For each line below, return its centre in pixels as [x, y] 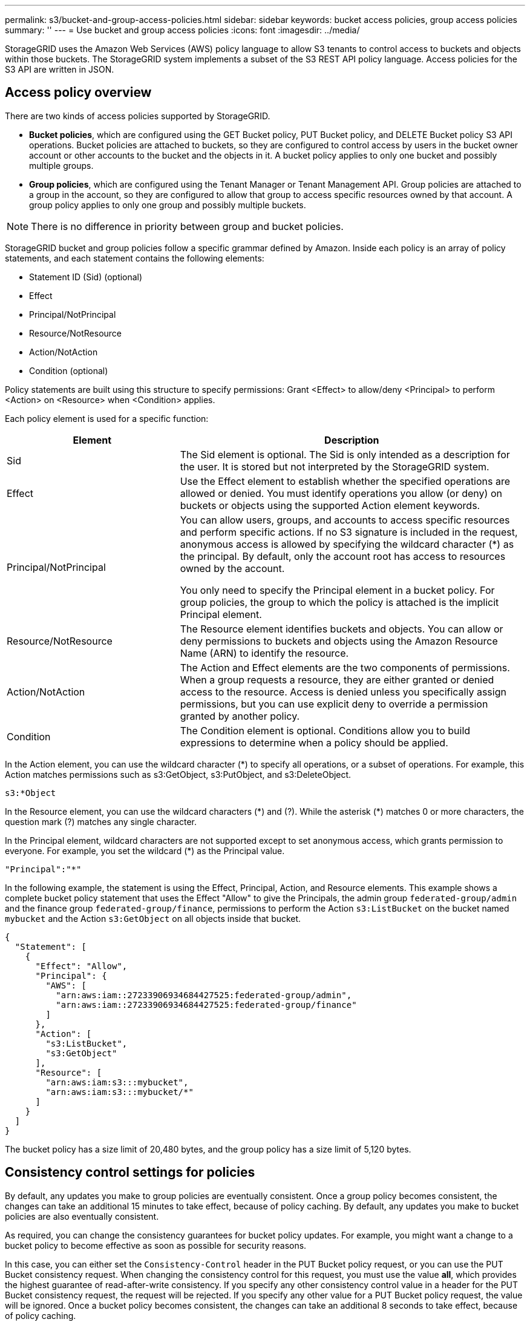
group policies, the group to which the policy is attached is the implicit [339, 602]
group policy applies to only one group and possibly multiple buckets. [168, 205]
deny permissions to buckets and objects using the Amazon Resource [339, 641]
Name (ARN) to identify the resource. [264, 653]
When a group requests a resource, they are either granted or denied [337, 679]
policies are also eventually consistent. [82, 1216]
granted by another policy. [240, 716]
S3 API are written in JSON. [60, 69]
